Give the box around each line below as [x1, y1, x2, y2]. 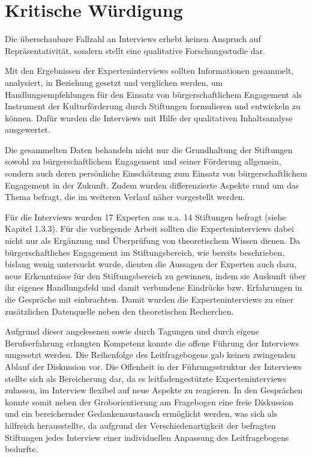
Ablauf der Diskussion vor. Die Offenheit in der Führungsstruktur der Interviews [5, 360, 302, 372]
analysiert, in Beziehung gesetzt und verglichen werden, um [5, 76, 223, 88]
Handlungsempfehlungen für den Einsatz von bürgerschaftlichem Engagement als [5, 88, 302, 100]
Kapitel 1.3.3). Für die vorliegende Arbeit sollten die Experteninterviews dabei [5, 222, 294, 235]
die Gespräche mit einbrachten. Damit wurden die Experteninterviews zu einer [5, 293, 294, 305]
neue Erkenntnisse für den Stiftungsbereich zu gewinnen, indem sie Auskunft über [5, 269, 306, 282]
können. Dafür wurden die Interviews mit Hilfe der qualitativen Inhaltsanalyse [5, 111, 293, 124]
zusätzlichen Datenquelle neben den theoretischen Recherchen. [5, 304, 234, 317]
